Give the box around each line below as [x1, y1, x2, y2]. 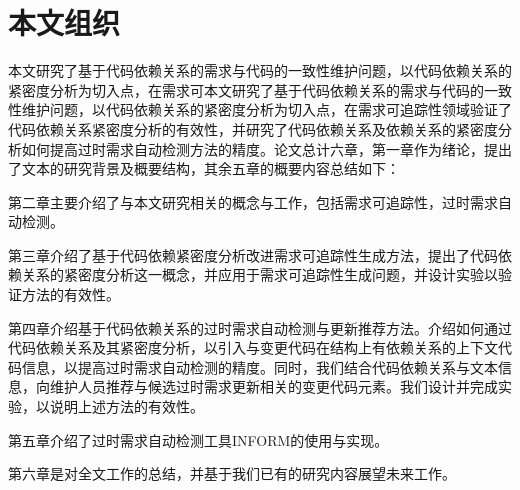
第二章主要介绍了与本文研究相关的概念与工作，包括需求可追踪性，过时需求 [8, 191, 498, 212]
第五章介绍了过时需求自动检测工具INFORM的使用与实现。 [8, 429, 389, 450]
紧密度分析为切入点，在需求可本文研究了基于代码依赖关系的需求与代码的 [8, 79, 484, 100]
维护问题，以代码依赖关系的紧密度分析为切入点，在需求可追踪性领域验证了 [21, 99, 512, 120]
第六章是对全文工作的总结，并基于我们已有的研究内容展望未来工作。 [8, 463, 456, 484]
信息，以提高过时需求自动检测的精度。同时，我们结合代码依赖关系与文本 [21, 356, 498, 377]
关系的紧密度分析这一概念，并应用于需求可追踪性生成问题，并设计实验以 [21, 264, 498, 285]
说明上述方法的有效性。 [49, 396, 204, 417]
